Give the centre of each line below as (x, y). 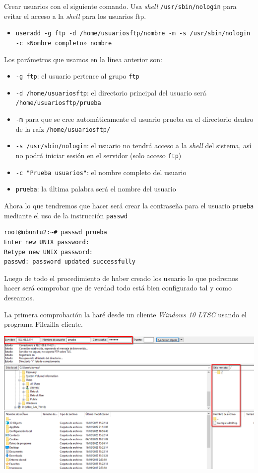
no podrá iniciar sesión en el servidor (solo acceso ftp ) (98, 155)
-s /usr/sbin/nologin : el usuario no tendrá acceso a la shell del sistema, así (133, 145)
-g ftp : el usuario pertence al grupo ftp (77, 76)
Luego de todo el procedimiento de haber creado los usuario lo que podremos (121, 278)
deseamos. (19, 297)
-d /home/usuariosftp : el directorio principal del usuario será (111, 92)
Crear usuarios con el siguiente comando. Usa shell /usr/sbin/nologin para (120, 6)
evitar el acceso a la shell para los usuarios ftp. (75, 16)
